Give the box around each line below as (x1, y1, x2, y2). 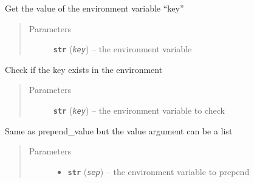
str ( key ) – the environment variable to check (53, 104, 225, 117)
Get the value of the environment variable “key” (5, 2, 184, 14)
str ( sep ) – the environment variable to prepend (67, 165, 250, 178)
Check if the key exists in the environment (5, 63, 163, 75)
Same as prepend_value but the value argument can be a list (5, 124, 233, 137)
